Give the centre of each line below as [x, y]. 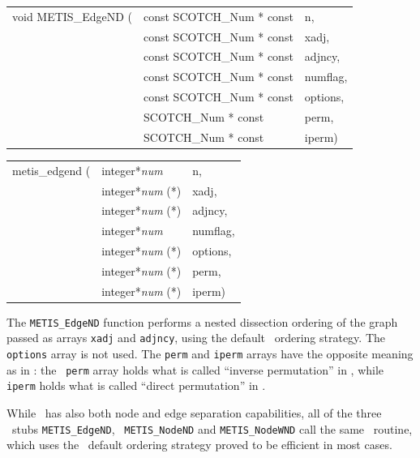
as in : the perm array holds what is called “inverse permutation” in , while [195, 369]
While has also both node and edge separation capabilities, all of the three [194, 413]
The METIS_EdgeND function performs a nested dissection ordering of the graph [202, 321]
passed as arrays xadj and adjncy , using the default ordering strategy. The [196, 338]
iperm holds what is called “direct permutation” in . [136, 385]
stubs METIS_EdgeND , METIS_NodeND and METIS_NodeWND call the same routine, [212, 428]
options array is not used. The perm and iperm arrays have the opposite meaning [210, 354]
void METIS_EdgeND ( [72, 16]
